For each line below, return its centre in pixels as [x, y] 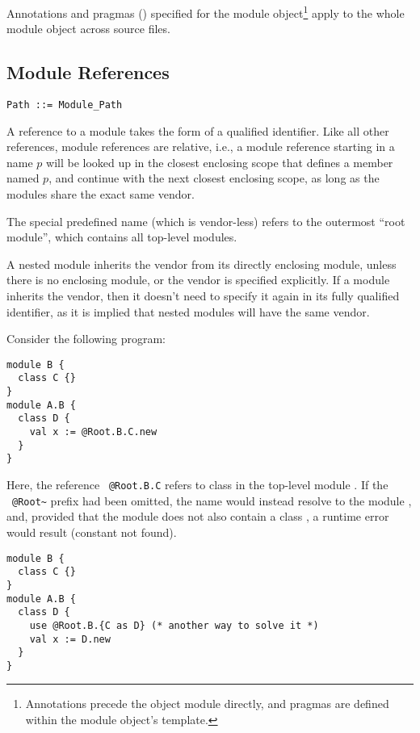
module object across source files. [88, 29]
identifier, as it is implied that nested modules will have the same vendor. [188, 311]
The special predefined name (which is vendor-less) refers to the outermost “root [206, 221]
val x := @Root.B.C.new [93, 432]
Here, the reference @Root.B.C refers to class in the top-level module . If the [197, 485]
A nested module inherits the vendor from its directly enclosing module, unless [202, 264]
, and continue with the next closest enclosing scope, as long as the [214, 178]
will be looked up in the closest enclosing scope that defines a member [220, 162]
